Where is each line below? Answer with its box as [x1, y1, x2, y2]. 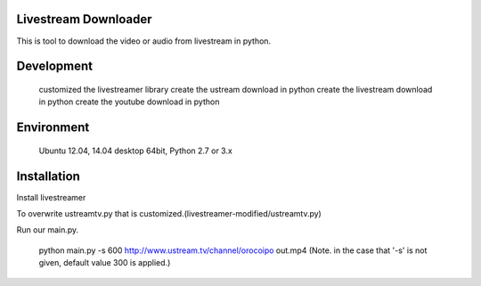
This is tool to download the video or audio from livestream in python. [16, 36, 272, 46]
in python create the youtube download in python [38, 96, 220, 107]
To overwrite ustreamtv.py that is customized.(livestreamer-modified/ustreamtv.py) [16, 208, 322, 219]
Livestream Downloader [16, 12, 152, 27]
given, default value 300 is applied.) [38, 257, 171, 268]
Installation [16, 168, 80, 184]
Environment [16, 120, 90, 135]
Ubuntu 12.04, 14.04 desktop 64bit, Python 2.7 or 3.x [38, 145, 233, 156]
